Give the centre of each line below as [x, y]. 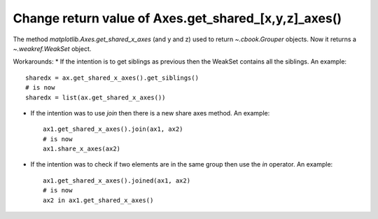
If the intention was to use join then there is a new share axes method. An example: [150, 113]
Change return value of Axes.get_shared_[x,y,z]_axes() [177, 18]
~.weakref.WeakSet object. [52, 48]
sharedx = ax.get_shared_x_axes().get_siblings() [112, 78]
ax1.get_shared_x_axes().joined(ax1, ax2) [117, 181]
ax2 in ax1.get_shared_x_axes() [98, 200]
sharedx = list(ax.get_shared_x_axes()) [96, 97]
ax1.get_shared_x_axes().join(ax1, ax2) [113, 129]
